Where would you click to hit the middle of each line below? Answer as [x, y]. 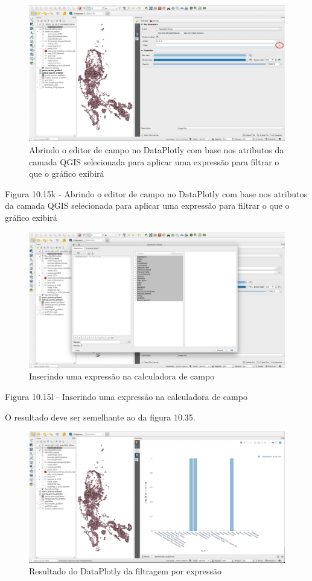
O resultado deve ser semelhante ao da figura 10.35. [100, 417]
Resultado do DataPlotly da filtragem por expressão [126, 571]
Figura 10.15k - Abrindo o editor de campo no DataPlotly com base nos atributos [156, 193]
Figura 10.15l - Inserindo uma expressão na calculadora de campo [126, 397]
